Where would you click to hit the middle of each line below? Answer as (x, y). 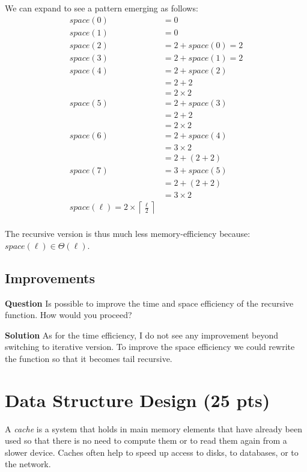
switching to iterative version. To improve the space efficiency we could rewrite (150, 347)
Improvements (50, 277)
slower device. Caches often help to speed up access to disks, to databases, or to (152, 452)
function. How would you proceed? (68, 315)
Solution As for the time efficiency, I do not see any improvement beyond (141, 335)
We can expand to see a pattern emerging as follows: (102, 8)
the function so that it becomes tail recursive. (89, 358)
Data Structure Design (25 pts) (138, 400)
